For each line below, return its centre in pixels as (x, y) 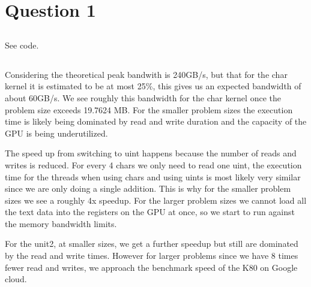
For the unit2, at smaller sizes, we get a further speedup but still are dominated (152, 244)
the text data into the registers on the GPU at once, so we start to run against (150, 212)
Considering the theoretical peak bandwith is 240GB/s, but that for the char (146, 74)
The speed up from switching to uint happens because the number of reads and (151, 153)
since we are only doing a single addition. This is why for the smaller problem (148, 188)
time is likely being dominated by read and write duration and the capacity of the (156, 121)
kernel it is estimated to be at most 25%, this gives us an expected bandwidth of (153, 86)
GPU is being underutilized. (56, 133)
